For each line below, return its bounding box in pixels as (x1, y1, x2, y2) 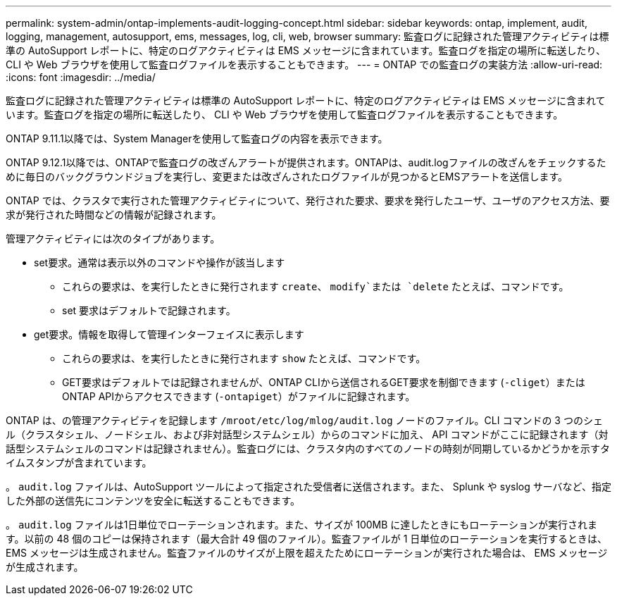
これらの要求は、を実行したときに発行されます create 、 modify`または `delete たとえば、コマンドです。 (62, 280, 569, 292)
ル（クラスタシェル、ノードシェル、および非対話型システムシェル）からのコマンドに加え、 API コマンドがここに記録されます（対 (6, 428, 609, 440)
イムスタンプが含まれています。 (6, 457, 152, 469)
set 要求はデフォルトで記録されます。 (62, 304, 236, 316)
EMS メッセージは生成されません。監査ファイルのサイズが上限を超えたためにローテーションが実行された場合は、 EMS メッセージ (6, 547, 608, 559)
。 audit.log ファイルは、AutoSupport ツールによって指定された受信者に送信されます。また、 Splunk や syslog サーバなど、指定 (6, 481, 611, 492)
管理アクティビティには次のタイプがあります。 (6, 233, 220, 244)
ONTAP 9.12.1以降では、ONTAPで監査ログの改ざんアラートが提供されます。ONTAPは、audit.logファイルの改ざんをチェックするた (6, 156, 606, 168)
